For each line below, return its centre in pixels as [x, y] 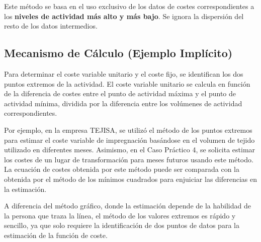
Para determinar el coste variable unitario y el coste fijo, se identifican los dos [124, 73]
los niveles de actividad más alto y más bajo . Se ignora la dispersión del [124, 16]
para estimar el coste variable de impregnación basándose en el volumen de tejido [129, 140]
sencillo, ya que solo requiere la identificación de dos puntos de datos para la [122, 225]
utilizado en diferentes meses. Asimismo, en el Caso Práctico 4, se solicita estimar [130, 150]
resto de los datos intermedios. [51, 26]
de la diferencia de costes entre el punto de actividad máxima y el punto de [120, 93]
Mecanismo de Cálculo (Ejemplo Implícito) [118, 53]
